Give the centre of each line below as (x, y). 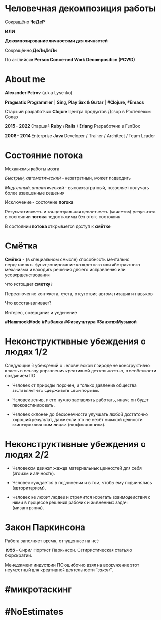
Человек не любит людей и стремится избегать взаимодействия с (81, 497)
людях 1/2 (26, 352)
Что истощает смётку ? (29, 284)
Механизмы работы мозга (32, 169)
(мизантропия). (28, 507)
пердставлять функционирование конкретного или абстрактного (72, 264)
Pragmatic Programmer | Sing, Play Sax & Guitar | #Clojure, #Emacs (74, 102)
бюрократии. (19, 555)
